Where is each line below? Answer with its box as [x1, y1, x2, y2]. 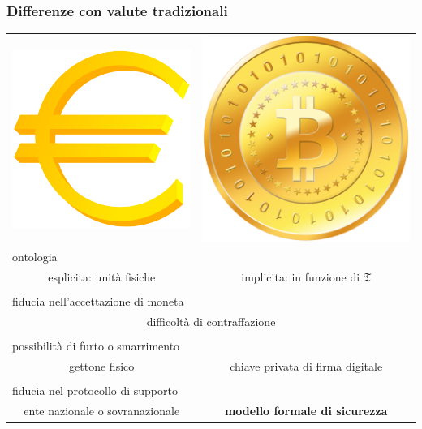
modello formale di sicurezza [224, 402, 388, 419]
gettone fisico [69, 358, 135, 375]
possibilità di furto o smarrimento [12, 337, 180, 354]
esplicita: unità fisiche [48, 268, 156, 285]
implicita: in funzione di [241, 268, 360, 285]
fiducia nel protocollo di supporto [12, 382, 178, 399]
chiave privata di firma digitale [230, 358, 383, 375]
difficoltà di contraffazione [146, 313, 276, 330]
